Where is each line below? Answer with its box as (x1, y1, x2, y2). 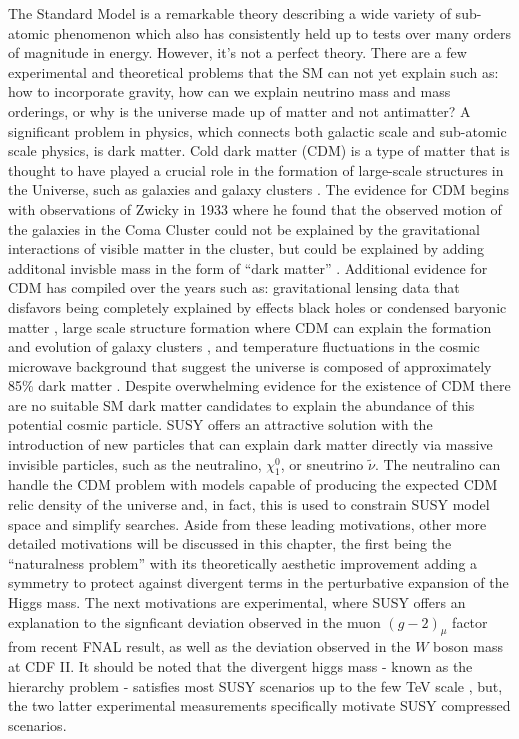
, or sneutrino (280, 453, 364, 474)
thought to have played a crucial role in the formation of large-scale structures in (8, 159, 504, 180)
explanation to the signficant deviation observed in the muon (8, 611, 381, 632)
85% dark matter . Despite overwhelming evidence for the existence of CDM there (8, 375, 511, 396)
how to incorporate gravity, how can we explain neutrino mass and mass (8, 81, 451, 102)
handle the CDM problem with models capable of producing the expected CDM (8, 474, 498, 495)
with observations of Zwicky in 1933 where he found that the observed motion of (8, 198, 502, 219)
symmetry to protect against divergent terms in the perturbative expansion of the (8, 572, 509, 593)
